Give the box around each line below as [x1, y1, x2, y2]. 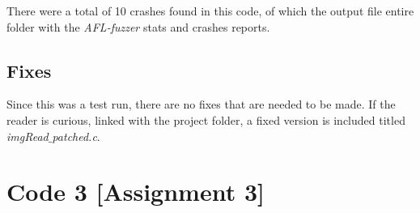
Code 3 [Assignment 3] [6, 175, 265, 208]
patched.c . [52, 127, 100, 144]
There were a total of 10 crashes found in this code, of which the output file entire [6, 2, 414, 19]
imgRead [6, 127, 49, 144]
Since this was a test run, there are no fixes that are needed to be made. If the [6, 96, 396, 113]
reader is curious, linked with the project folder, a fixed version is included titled [6, 111, 405, 128]
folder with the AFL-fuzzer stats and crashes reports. [6, 18, 270, 35]
